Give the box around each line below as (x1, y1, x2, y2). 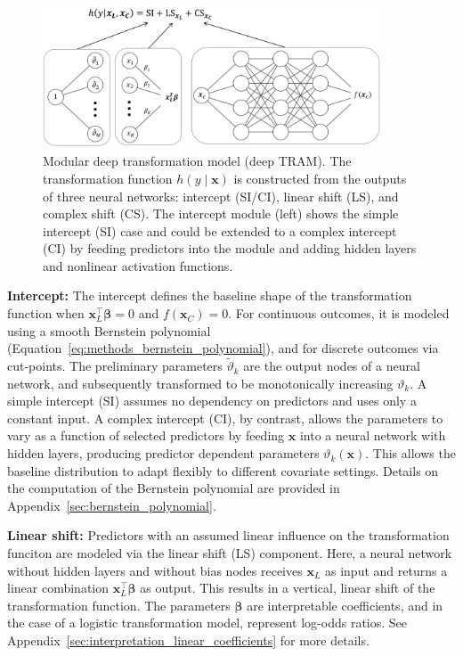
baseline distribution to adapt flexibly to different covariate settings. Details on (7, 461, 439, 480)
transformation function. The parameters (7, 595, 231, 614)
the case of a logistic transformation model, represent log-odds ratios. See (7, 613, 408, 632)
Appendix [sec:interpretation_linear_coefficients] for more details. (7, 630, 370, 649)
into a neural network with (299, 426, 446, 445)
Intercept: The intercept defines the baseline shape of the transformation (7, 286, 412, 305)
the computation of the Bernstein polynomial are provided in (7, 479, 340, 497)
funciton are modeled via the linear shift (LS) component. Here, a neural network (7, 544, 452, 562)
